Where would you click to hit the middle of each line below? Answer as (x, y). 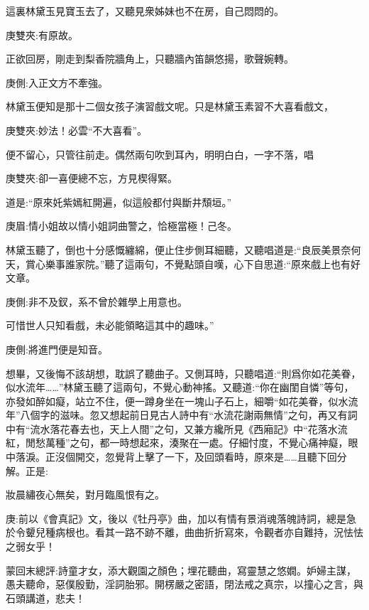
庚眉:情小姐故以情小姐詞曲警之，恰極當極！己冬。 (121, 226)
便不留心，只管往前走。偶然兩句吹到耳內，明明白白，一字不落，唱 (160, 154)
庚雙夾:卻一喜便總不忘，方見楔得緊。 (92, 178)
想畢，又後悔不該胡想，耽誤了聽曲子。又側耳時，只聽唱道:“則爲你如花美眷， (183, 373)
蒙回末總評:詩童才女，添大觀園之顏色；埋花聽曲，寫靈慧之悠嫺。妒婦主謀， (181, 570)
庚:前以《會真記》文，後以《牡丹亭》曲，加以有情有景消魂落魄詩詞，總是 (176, 518)
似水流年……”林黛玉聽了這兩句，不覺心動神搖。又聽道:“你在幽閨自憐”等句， (180, 387)
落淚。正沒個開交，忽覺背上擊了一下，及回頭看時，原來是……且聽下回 (176, 457)
